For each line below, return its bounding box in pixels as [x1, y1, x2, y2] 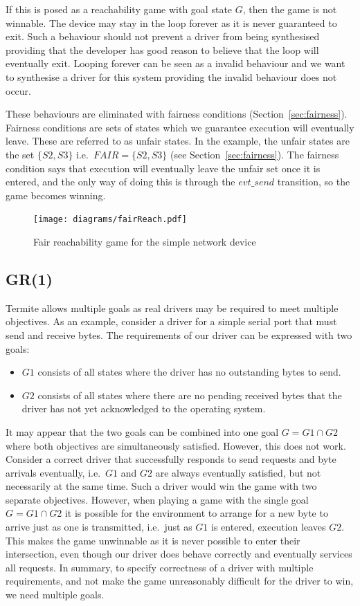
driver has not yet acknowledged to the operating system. [21, 401, 266, 416]
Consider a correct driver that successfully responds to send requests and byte [6, 452, 336, 466]
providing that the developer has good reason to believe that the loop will [6, 42, 319, 57]
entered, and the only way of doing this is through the [6, 174, 235, 189]
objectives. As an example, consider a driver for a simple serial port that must [6, 314, 337, 329]
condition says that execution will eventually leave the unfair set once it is [6, 160, 321, 175]
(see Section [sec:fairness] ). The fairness [170, 147, 339, 161]
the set [6, 147, 35, 161]
